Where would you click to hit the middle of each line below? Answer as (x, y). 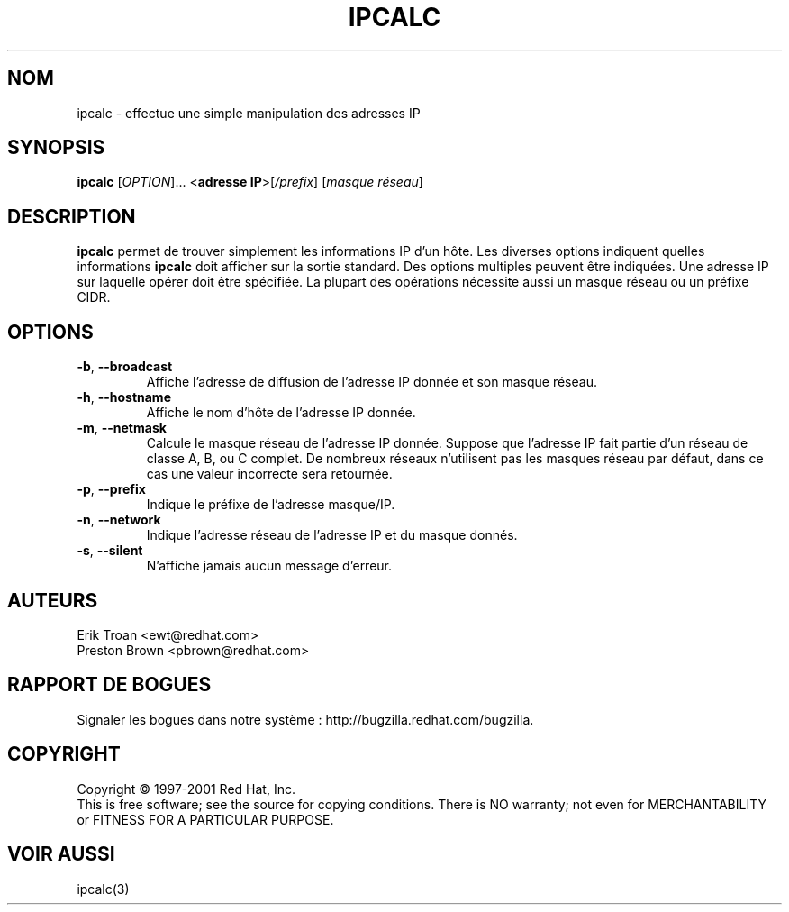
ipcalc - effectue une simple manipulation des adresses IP (249, 113)
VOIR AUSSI (61, 854)
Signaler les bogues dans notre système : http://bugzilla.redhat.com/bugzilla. (305, 719)
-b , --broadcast (125, 367)
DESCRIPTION (72, 216)
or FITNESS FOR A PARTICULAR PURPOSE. (205, 819)
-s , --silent (110, 551)
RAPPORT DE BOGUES (109, 685)
